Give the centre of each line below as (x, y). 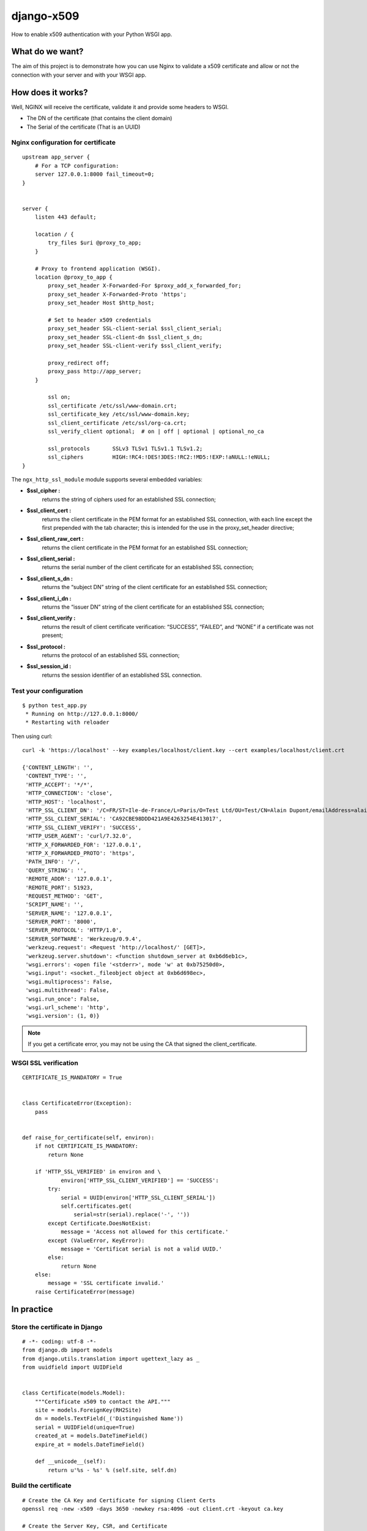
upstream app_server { (56, 157)
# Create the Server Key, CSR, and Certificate (95, 1526)
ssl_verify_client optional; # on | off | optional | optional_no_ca (156, 431)
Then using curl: (32, 736)
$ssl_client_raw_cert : (55, 539)
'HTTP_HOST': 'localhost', (66, 802)
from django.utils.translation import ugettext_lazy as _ (111, 1359)
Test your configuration (47, 691)
